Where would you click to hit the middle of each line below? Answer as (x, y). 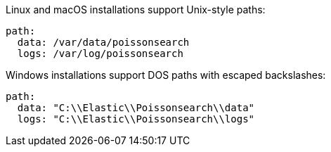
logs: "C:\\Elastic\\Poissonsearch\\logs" (136, 119)
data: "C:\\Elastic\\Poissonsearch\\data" (136, 108)
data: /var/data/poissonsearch (103, 42)
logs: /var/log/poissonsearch (100, 53)
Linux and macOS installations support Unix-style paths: (136, 9)
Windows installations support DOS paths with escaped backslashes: (166, 75)
